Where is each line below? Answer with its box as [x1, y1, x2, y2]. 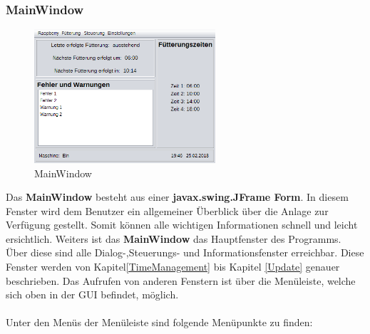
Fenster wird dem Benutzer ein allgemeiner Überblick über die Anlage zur [6, 203, 329, 218]
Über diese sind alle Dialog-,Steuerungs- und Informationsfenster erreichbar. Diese [6, 245, 364, 260]
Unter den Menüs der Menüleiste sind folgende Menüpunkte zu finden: [6, 315, 313, 330]
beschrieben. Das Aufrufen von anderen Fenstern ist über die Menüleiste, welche [6, 273, 356, 288]
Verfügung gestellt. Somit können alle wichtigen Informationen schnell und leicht [6, 217, 358, 232]
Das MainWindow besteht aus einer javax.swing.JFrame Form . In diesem [6, 189, 349, 204]
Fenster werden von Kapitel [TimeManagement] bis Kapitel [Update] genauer [6, 259, 340, 274]
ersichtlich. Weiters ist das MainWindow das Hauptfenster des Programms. [6, 231, 341, 246]
